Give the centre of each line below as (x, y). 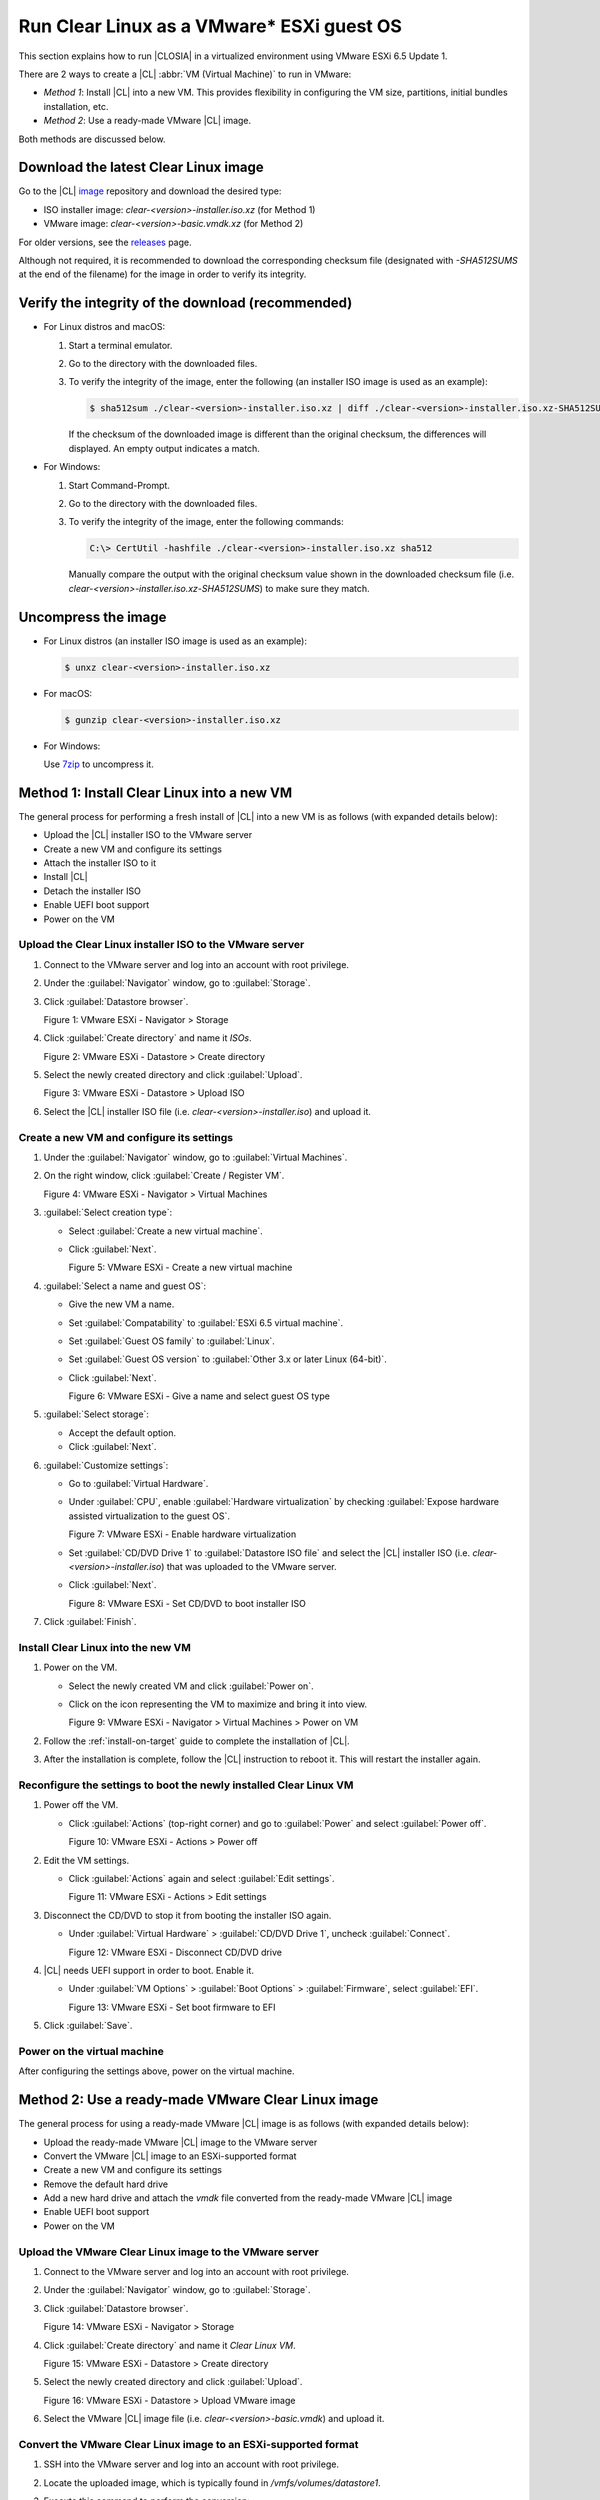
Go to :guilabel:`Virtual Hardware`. (138, 1484)
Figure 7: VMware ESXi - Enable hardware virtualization (182, 1534)
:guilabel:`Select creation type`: (108, 1212)
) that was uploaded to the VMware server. (248, 1566)
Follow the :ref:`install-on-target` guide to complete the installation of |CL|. (196, 1741)
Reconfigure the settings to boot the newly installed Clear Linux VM (186, 1785)
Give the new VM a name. (121, 1304)
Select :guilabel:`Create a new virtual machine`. (166, 1231)
